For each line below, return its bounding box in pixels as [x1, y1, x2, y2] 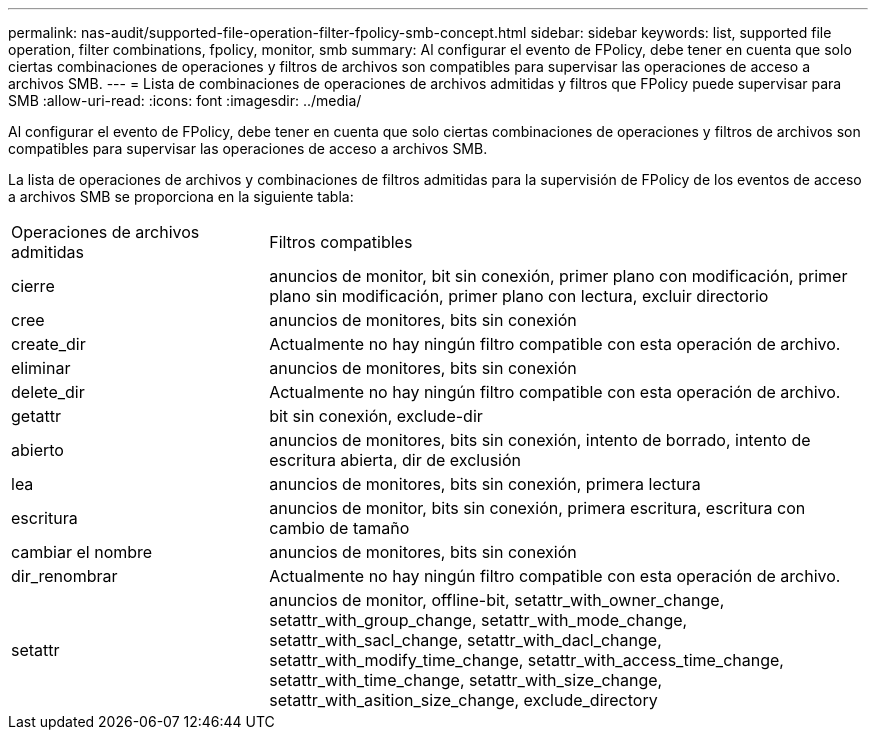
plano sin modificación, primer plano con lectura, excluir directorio [269, 286, 769, 306]
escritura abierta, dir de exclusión [269, 450, 522, 470]
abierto [11, 440, 64, 460]
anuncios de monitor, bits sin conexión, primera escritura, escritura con [269, 498, 806, 518]
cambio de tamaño [269, 518, 410, 538]
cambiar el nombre [11, 542, 153, 562]
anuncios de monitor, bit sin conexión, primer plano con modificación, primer [269, 266, 848, 286]
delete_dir [11, 382, 85, 402]
